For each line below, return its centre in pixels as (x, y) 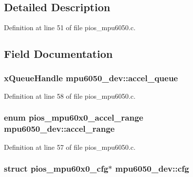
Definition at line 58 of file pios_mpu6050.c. (70, 96)
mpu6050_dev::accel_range (59, 129)
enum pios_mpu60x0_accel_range (74, 117)
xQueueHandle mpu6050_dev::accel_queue (91, 78)
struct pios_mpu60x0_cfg (56, 168)
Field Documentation (58, 54)
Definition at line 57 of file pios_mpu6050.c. (70, 147)
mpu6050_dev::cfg (152, 168)
